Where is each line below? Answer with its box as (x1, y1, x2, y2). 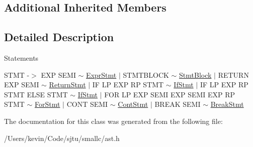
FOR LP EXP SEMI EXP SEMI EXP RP (104, 89, 235, 99)
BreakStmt (210, 99, 244, 109)
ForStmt (35, 99, 60, 109)
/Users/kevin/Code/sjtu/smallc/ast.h (4, 132, 120, 143)
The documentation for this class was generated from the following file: (4, 115, 223, 126)
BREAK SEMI (154, 99, 201, 109)
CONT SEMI (66, 99, 108, 109)
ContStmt (118, 99, 148, 109)
